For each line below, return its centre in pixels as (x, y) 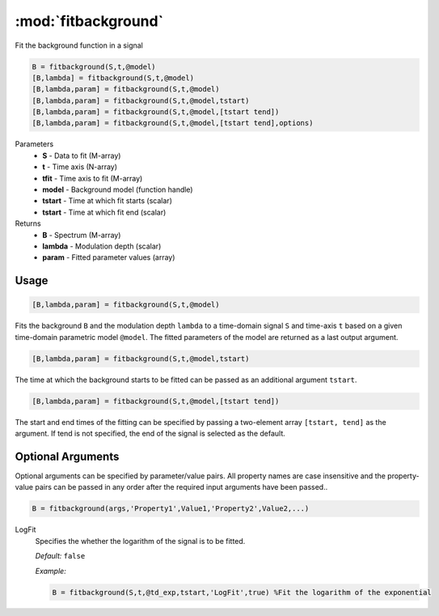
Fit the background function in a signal (79, 45)
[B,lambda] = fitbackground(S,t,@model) (113, 78)
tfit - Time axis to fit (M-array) (93, 178)
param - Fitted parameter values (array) (109, 257)
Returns (28, 223)
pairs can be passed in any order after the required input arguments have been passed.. (182, 487)
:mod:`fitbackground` (89, 21)
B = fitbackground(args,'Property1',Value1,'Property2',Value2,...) (171, 509)
